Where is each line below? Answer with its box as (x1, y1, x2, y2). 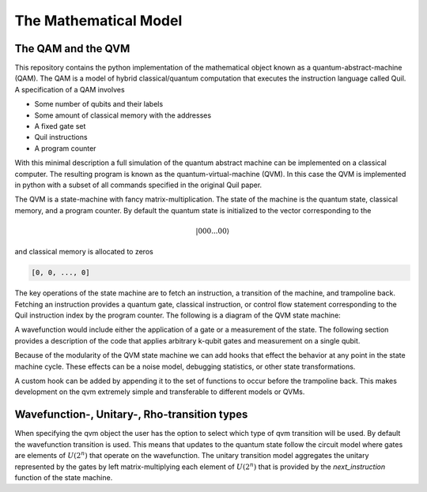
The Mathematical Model (14, 12, 183, 29)
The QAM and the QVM (14, 42, 130, 55)
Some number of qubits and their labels (34, 100, 164, 109)
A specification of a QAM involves (14, 85, 126, 94)
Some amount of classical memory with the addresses (34, 111, 212, 120)
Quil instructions (34, 133, 88, 142)
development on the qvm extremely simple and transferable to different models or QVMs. (14, 387, 305, 396)
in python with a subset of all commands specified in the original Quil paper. (14, 180, 263, 190)
